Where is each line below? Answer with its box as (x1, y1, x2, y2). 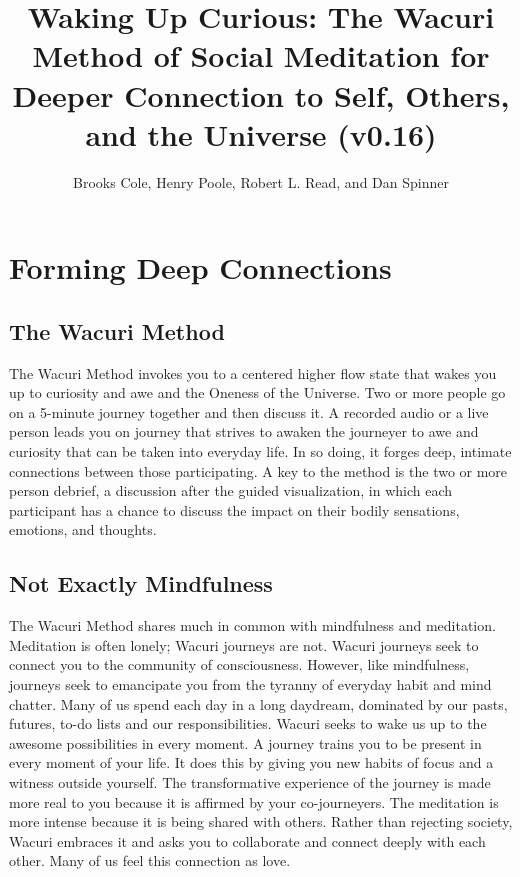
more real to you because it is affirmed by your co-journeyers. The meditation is (9, 791, 499, 812)
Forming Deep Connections (9, 247, 392, 288)
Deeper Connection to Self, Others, (12, 74, 510, 115)
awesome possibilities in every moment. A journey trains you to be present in (9, 732, 482, 753)
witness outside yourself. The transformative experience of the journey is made (9, 771, 491, 792)
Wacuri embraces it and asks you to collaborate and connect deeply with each (9, 830, 486, 851)
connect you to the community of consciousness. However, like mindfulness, (9, 654, 470, 675)
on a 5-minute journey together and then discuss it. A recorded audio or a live (9, 401, 489, 422)
